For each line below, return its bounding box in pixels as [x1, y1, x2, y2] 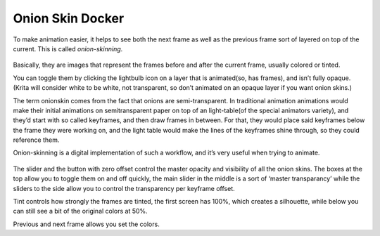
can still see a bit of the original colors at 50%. [13, 207, 148, 216]
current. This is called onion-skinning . [13, 44, 123, 53]
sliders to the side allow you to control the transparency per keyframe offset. [13, 184, 235, 192]
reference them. [13, 136, 60, 144]
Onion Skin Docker [13, 11, 125, 26]
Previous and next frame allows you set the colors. [13, 220, 160, 228]
